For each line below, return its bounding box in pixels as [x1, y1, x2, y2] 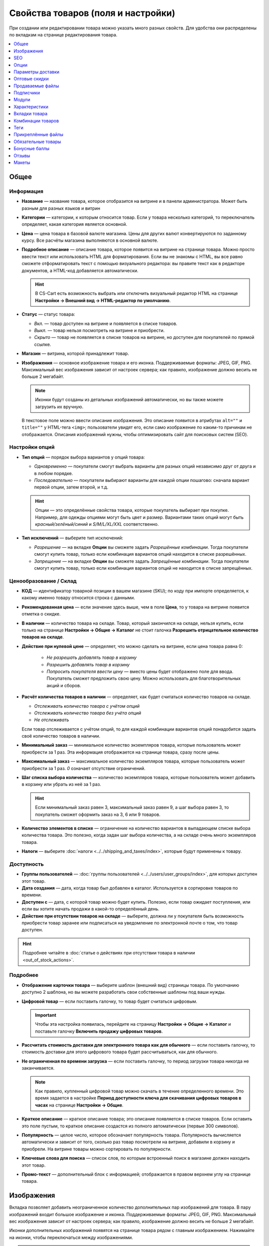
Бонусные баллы [13, 146, 50, 152]
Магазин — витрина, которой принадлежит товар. [21, 350, 130, 356]
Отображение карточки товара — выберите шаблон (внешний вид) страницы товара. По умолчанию [21, 982, 239, 988]
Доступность [9, 860, 44, 867]
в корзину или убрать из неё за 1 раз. [21, 781, 102, 787]
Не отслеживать [34, 717, 69, 723]
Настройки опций [9, 444, 55, 451]
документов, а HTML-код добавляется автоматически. [21, 267, 139, 274]
